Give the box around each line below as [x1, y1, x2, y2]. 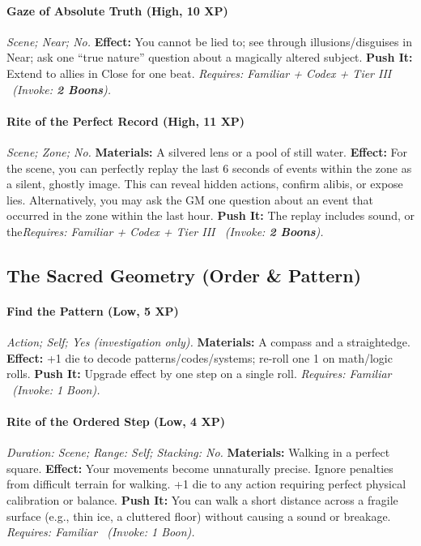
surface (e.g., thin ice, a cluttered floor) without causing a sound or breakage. [6, 507, 391, 524]
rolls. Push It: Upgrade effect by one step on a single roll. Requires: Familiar [6, 365, 392, 382]
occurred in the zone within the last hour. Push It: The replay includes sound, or [6, 207, 415, 224]
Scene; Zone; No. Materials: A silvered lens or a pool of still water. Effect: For [6, 143, 408, 160]
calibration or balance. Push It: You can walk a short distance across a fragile [6, 492, 398, 509]
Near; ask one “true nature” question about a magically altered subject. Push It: [6, 49, 413, 66]
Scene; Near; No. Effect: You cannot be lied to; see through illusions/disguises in [6, 32, 412, 49]
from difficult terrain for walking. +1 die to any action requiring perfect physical [6, 475, 406, 492]
